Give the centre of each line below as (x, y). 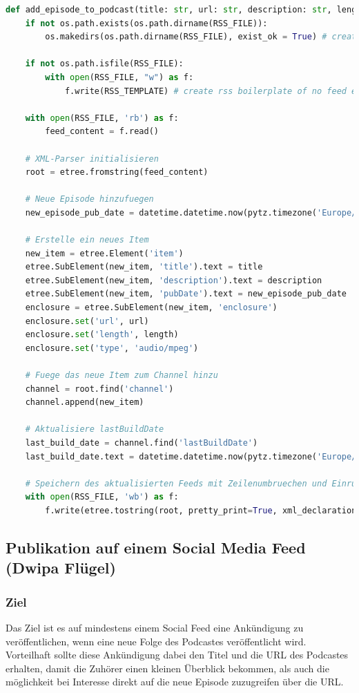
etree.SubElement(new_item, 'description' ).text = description (174, 280)
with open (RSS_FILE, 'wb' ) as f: (102, 497)
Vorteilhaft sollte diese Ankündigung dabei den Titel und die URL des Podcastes (177, 655)
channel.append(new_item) (85, 402)
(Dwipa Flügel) (61, 568)
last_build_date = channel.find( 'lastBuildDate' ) (142, 443)
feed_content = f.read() (102, 132)
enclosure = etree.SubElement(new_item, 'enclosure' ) (151, 308)
